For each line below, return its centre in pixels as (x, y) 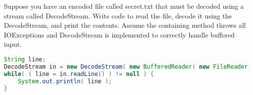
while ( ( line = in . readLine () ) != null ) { (79, 74)
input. (13, 44)
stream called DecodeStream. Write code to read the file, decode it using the (118, 15)
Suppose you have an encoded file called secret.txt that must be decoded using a (124, 6)
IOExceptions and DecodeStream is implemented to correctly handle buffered (119, 34)
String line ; (25, 59)
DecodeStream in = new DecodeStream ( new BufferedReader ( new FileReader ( (128, 66)
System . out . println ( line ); (65, 81)
